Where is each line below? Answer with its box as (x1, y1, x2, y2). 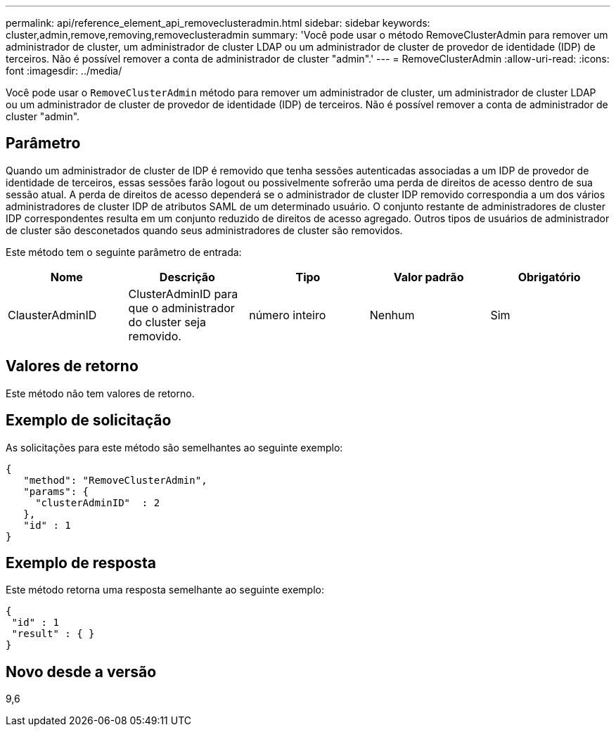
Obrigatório (518, 269, 581, 284)
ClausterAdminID (8, 307, 97, 322)
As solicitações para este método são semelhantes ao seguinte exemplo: (6, 441, 343, 454)
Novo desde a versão (6, 662, 157, 681)
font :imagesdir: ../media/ (6, 65, 122, 77)
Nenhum (369, 307, 415, 322)
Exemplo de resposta (6, 553, 156, 572)
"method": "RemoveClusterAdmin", (23, 474, 207, 486)
